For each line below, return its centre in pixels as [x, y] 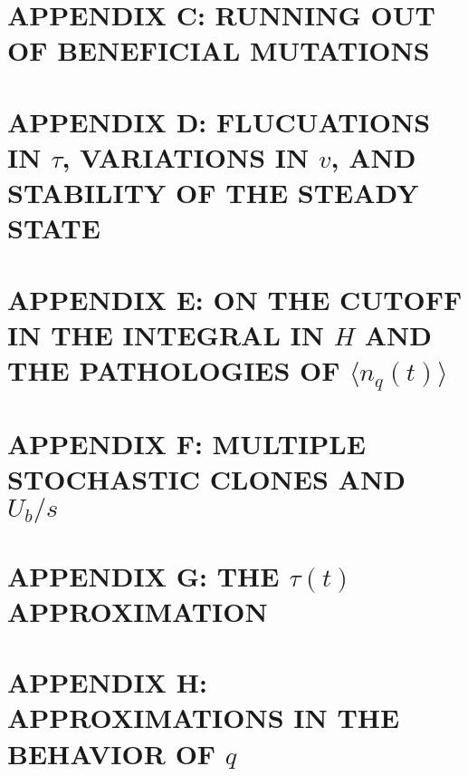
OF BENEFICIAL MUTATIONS [219, 50]
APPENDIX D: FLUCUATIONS [219, 121]
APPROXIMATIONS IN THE [204, 718]
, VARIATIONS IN [186, 156]
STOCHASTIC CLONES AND [206, 479]
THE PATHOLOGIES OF [174, 370]
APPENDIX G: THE [143, 575]
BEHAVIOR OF [112, 753]
